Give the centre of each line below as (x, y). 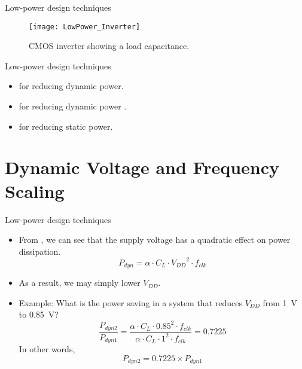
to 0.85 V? (39, 314)
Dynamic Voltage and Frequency (142, 167)
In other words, (47, 349)
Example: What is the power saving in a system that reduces (130, 302)
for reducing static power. (66, 126)
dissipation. (40, 251)
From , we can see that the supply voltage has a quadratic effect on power (155, 240)
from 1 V (280, 302)
